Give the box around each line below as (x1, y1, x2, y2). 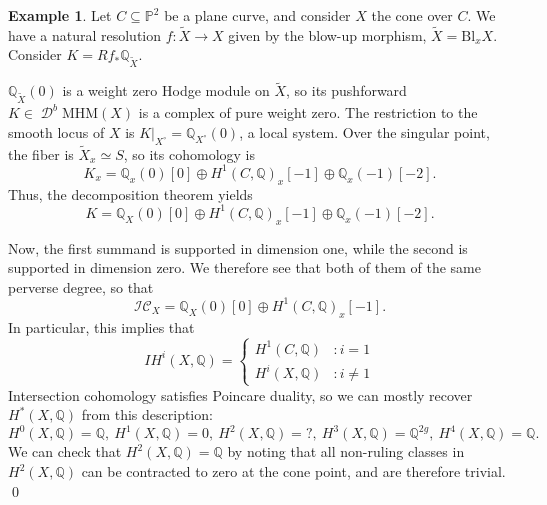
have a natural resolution (8, 24, 162, 45)
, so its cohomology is (123, 143, 256, 164)
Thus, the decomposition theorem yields (8, 183, 253, 204)
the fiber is (8, 143, 74, 164)
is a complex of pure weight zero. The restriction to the (138, 102, 478, 123)
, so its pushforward (286, 80, 407, 101)
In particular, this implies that (8, 316, 195, 337)
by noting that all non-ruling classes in (227, 441, 465, 462)
